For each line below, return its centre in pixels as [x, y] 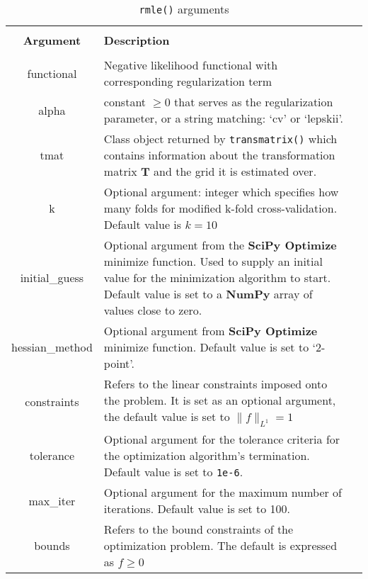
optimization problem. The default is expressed [220, 546]
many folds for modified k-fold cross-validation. [220, 208]
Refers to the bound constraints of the [199, 529]
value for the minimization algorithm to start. [217, 277]
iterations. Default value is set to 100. [197, 509]
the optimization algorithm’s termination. [207, 456]
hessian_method [52, 347]
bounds [52, 546]
